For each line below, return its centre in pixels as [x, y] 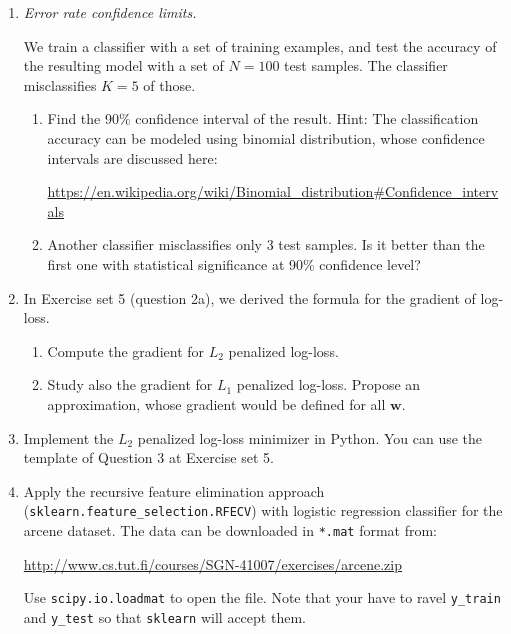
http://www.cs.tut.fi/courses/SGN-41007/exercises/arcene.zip [212, 563]
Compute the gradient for [126, 350]
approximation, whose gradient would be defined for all [216, 403]
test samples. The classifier [366, 65]
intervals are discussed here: [132, 157]
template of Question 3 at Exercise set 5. [148, 457]
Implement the [68, 437]
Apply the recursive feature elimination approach [174, 490]
